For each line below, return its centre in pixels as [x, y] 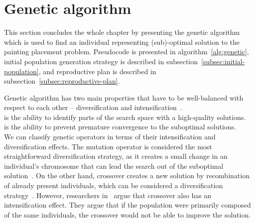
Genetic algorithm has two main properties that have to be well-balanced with [124, 97]
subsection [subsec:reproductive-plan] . [62, 81]
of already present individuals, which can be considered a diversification [114, 185]
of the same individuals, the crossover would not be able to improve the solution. [127, 214]
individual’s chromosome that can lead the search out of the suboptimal [114, 166]
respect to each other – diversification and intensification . [93, 107]
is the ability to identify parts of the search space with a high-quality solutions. [125, 117]
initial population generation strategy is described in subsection [101, 61]
